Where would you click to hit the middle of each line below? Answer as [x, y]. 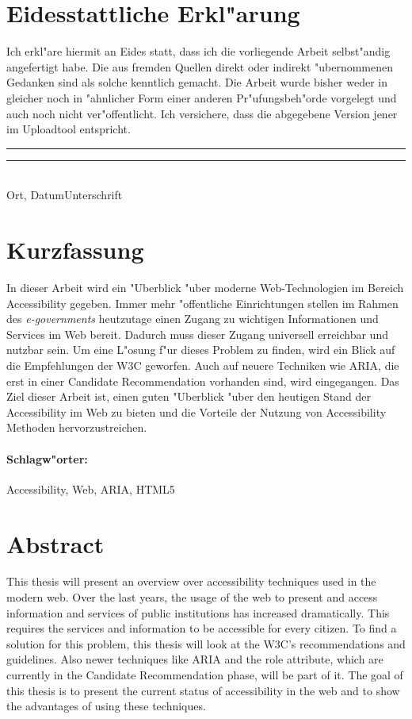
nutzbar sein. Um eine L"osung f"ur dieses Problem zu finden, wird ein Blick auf [201, 350]
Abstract [55, 543]
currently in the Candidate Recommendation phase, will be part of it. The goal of [205, 675]
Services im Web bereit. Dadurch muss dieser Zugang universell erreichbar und [197, 334]
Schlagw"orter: [47, 458]
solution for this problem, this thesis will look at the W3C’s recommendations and [206, 643]
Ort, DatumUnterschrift [65, 195]
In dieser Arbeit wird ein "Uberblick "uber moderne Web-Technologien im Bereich [205, 287]
